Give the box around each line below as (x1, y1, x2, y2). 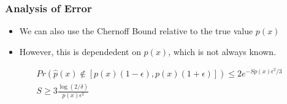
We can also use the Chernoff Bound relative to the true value (19, 24, 253, 37)
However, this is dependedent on (19, 45, 141, 58)
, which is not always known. (168, 45, 277, 58)
